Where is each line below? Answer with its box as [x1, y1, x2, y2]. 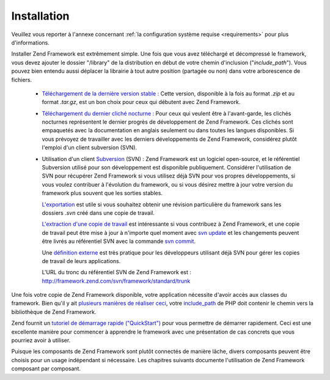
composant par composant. [11, 365, 81, 373]
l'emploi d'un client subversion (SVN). [42, 144, 137, 151]
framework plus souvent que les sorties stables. [42, 190, 163, 197]
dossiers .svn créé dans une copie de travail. [42, 209, 155, 217]
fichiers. [11, 76, 32, 83]
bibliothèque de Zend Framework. [11, 308, 97, 315]
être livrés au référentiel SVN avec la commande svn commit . [42, 237, 196, 245]
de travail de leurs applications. [42, 257, 121, 264]
